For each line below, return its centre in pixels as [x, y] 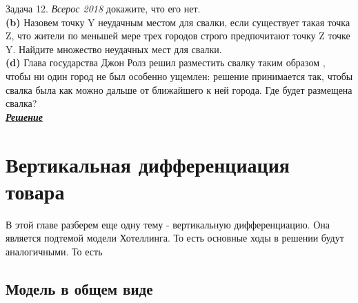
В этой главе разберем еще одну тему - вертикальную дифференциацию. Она [168, 224]
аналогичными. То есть [54, 251]
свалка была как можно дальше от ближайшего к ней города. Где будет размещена [179, 89]
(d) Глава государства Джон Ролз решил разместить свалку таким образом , [166, 62]
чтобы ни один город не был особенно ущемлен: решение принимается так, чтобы [179, 76]
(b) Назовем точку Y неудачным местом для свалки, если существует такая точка [178, 22]
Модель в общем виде [79, 288]
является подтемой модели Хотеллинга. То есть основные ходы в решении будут [175, 238]
